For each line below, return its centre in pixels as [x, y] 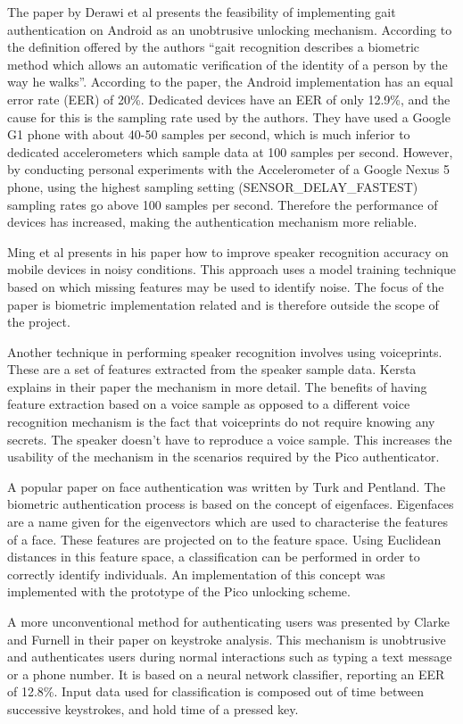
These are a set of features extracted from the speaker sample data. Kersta [212, 369]
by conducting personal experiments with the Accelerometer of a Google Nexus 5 [228, 169]
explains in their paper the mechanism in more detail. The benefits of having [217, 386]
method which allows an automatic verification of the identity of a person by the [227, 64]
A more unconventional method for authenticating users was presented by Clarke [228, 621]
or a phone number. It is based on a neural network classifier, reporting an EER [226, 674]
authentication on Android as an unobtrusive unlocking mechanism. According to [230, 29]
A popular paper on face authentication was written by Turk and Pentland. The [227, 486]
